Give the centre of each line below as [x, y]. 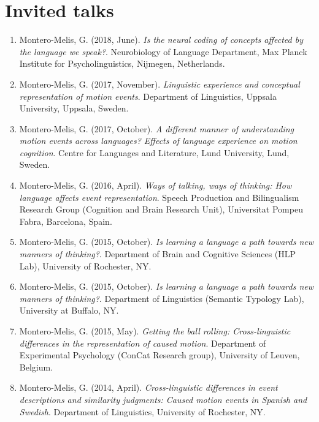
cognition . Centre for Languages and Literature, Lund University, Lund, [154, 152]
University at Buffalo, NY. [69, 310]
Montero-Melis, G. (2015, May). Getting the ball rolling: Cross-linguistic [155, 331]
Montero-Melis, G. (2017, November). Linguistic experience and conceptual [159, 84]
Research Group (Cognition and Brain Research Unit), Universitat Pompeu [161, 209]
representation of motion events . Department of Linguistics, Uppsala [148, 96]
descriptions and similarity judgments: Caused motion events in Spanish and [163, 399]
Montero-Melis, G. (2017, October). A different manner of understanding [156, 128]
